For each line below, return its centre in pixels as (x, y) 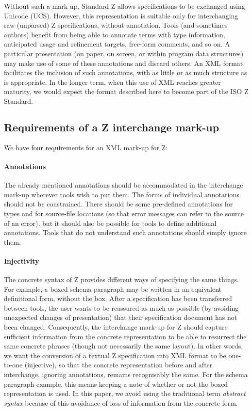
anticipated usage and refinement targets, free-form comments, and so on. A (117, 44)
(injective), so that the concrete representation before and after (118, 365)
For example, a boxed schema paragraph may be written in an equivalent (113, 289)
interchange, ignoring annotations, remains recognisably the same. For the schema (126, 374)
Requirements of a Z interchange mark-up (112, 127)
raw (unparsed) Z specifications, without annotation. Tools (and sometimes (116, 25)
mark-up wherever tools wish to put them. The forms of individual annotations (122, 194)
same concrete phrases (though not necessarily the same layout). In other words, (124, 346)
